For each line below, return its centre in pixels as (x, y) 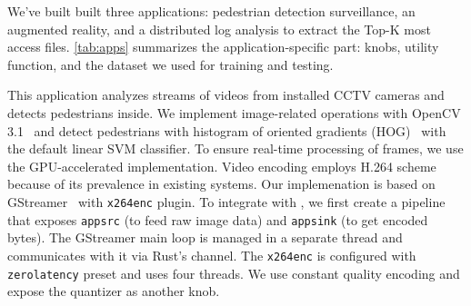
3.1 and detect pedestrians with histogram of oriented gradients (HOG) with (227, 130)
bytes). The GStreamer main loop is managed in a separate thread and (205, 237)
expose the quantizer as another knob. (114, 291)
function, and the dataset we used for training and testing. (170, 64)
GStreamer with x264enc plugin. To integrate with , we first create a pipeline (226, 201)
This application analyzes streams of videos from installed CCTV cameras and (226, 95)
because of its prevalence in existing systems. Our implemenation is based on (221, 184)
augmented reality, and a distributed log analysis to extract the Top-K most (219, 29)
